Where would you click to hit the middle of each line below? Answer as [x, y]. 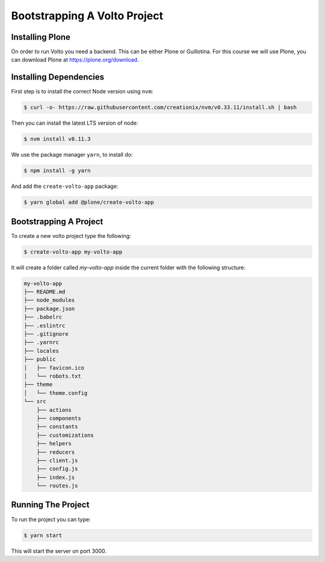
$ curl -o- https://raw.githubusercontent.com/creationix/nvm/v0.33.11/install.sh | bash [160, 108]
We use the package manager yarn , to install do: [72, 155]
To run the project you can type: [51, 519]
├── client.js [57, 460]
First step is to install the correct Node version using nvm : [82, 92]
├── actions [54, 410]
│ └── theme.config [56, 393]
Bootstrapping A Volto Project [87, 16]
